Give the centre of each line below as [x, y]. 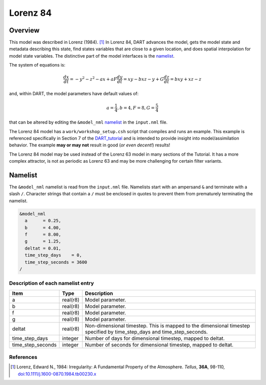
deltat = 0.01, [43, 248]
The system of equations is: [37, 65]
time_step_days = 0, [53, 255]
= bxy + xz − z [186, 79]
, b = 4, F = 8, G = [136, 108]
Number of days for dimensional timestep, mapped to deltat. [155, 338]
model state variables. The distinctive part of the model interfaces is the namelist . [92, 56]
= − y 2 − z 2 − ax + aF [93, 79]
